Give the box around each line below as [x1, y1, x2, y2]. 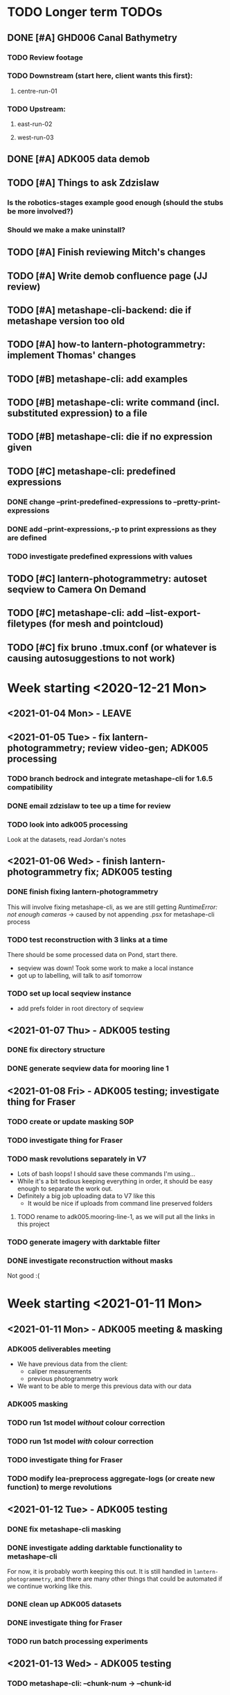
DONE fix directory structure [7, 1045, 105, 1055]
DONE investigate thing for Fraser [7, 1618, 123, 1628]
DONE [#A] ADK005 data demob [7, 153, 150, 165]
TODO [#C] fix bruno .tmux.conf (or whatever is [7, 642, 217, 653]
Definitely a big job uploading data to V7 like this [17, 1191, 156, 1200]
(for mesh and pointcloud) [48, 618, 164, 630]
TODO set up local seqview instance [7, 988, 132, 998]
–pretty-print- [172, 497, 221, 507]
